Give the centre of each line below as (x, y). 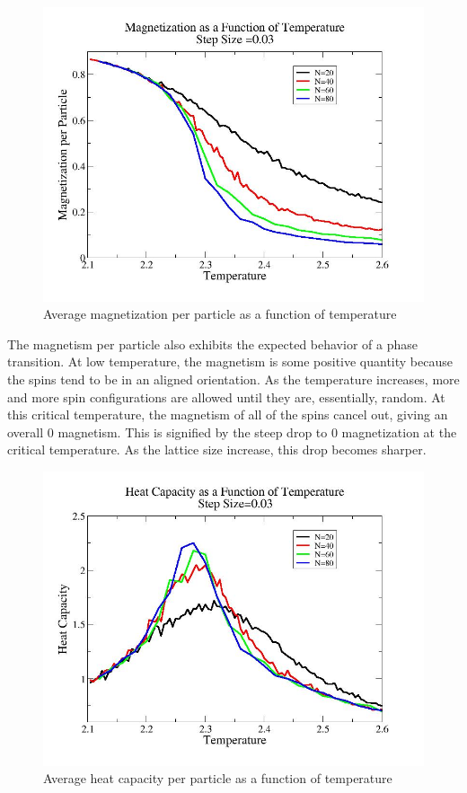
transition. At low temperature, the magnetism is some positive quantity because (230, 361)
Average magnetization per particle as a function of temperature (220, 314)
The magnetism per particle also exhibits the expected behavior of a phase (212, 344)
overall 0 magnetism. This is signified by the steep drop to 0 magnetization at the (232, 432)
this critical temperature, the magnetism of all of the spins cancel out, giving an (228, 414)
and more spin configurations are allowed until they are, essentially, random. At (226, 396)
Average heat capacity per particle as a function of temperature (218, 778)
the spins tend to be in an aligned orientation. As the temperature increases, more (233, 379)
